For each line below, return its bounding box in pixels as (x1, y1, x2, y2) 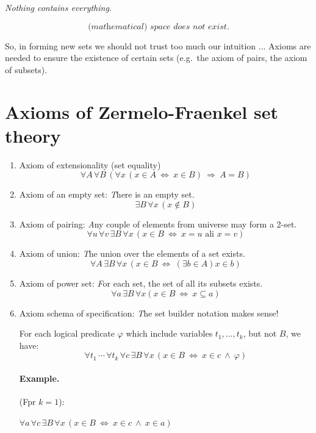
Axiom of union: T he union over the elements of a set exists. (19, 247, 245, 260)
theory (5, 123, 61, 148)
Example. (19, 372, 60, 385)
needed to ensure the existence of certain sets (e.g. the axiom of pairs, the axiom (5, 51, 307, 64)
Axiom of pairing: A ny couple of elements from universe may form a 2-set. (19, 217, 297, 230)
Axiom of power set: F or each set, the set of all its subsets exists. (19, 277, 263, 290)
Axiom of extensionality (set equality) (19, 158, 161, 171)
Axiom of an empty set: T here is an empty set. (19, 188, 195, 201)
